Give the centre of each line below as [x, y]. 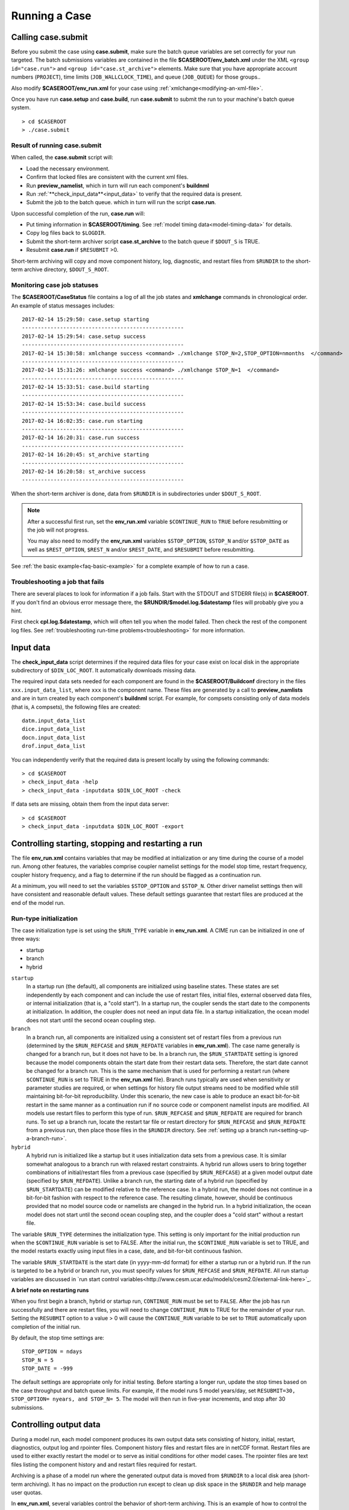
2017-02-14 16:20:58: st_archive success [84, 471]
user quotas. [27, 1492]
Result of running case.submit [56, 145]
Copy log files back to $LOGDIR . [66, 233]
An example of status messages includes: [63, 306]
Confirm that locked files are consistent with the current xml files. [108, 177]
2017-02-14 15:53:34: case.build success [84, 404]
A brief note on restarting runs [50, 1290]
